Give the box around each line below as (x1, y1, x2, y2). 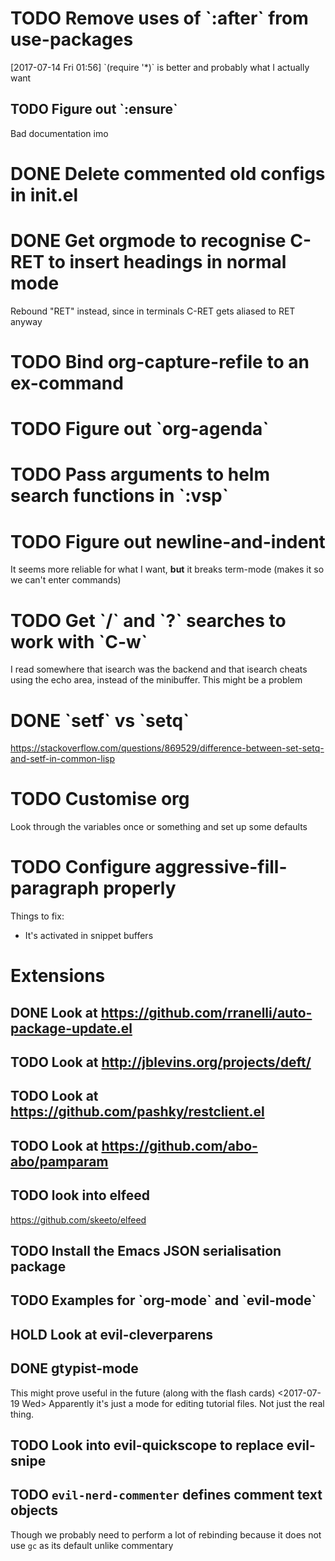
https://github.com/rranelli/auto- (100, 1004, 313, 1021)
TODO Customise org (10, 788, 190, 811)
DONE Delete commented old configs (10, 162, 326, 185)
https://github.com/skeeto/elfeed (10, 1213, 147, 1226)
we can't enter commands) (10, 574, 122, 586)
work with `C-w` (10, 630, 148, 653)
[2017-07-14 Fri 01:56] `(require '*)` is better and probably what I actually (10, 61, 310, 73)
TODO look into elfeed (10, 1187, 150, 1204)
